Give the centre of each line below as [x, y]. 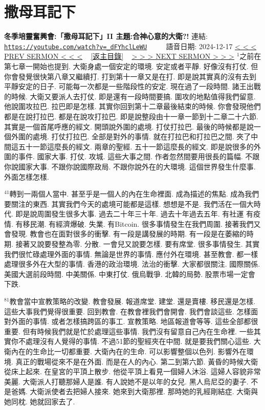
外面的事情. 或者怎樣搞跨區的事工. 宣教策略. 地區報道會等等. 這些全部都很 [135, 321]
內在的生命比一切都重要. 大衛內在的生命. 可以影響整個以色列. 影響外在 [129, 351]
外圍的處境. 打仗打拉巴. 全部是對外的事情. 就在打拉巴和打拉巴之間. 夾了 [131, 136]
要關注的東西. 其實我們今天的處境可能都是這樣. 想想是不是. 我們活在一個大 [129, 203]
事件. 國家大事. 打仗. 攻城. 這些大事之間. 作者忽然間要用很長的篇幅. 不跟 [139, 156]
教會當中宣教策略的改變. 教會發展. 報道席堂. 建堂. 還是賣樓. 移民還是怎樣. [132, 301]
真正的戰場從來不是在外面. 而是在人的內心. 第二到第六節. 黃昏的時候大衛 [137, 361]
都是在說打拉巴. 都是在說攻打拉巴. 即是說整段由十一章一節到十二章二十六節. [131, 116]
